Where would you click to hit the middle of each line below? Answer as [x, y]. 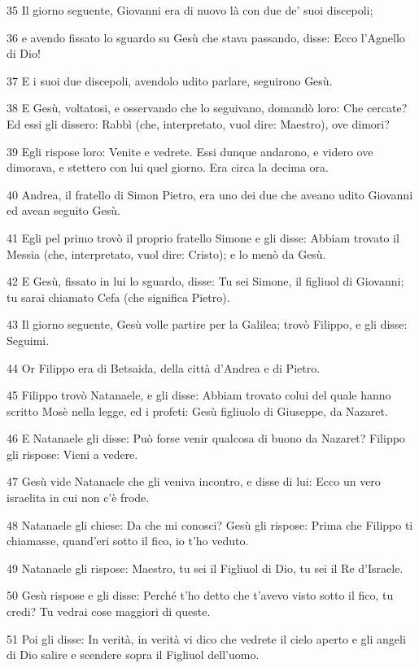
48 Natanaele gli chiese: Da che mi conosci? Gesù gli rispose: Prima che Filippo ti [210, 524]
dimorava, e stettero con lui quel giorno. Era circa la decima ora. [168, 167]
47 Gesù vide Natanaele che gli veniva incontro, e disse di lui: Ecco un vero [194, 481]
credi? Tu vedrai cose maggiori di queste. [109, 611]
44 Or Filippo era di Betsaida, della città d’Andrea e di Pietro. [164, 367]
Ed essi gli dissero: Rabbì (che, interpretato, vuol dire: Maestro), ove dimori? [198, 123]
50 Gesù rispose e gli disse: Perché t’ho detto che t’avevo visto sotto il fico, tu [200, 595]
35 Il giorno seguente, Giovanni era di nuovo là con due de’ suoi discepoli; [190, 10]
